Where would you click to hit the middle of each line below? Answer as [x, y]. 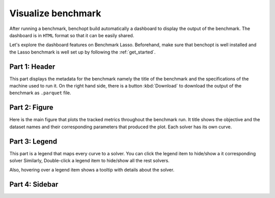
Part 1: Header [32, 66]
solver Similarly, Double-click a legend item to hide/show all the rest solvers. [90, 161]
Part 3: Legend [33, 141]
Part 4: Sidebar [34, 185]
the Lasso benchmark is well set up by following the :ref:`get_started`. [82, 52]
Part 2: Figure [31, 108]
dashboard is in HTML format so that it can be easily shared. [72, 35]
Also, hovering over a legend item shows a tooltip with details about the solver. [92, 170]
